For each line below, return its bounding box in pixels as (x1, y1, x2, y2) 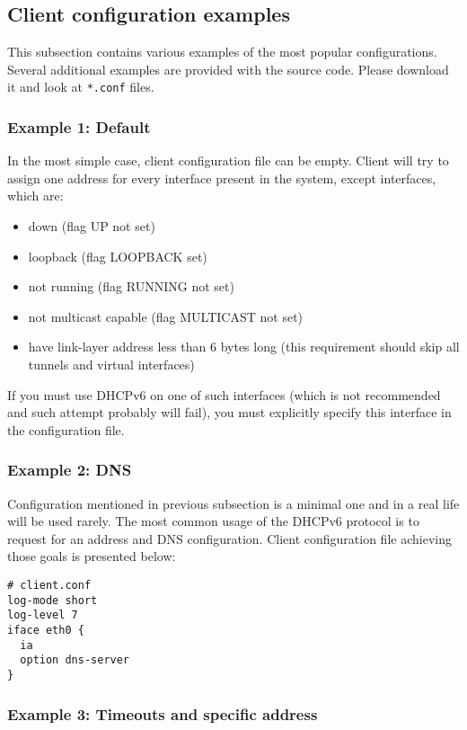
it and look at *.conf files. (7, 77, 154, 96)
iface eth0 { (7, 623, 84, 637)
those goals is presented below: (7, 547, 176, 565)
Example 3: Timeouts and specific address (7, 702, 318, 725)
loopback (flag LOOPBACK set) (28, 246, 207, 265)
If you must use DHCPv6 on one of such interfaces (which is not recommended (7, 385, 441, 404)
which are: (7, 186, 64, 205)
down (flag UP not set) (28, 217, 155, 236)
